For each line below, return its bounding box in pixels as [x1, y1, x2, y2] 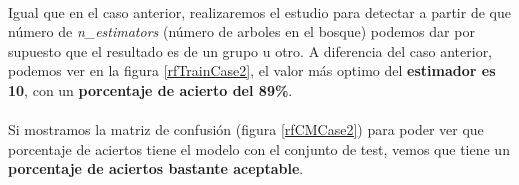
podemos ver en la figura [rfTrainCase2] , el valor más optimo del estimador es [8, 60, 496, 81]
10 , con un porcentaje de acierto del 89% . [8, 79, 293, 100]
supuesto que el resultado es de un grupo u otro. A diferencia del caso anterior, [8, 40, 493, 61]
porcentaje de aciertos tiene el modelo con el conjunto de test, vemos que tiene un [8, 138, 510, 159]
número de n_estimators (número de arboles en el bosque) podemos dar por [8, 21, 475, 42]
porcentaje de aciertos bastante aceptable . [8, 158, 304, 179]
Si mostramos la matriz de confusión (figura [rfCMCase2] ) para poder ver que [8, 119, 484, 140]
